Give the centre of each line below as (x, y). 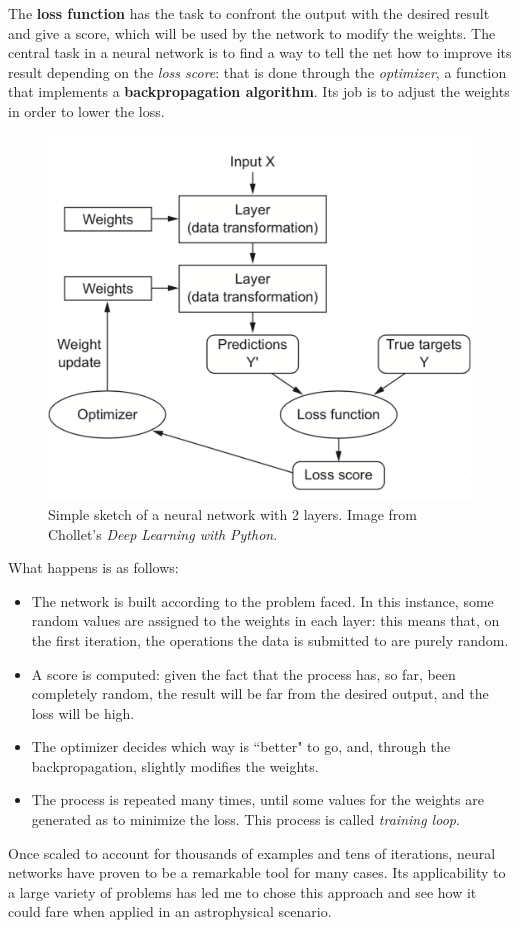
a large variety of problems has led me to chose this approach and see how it (242, 891)
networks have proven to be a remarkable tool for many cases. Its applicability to (257, 872)
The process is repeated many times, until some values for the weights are (257, 799)
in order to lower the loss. (86, 110)
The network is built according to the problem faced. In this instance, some (262, 600)
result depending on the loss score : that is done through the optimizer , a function (257, 71)
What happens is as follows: (93, 567)
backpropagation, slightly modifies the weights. (175, 765)
